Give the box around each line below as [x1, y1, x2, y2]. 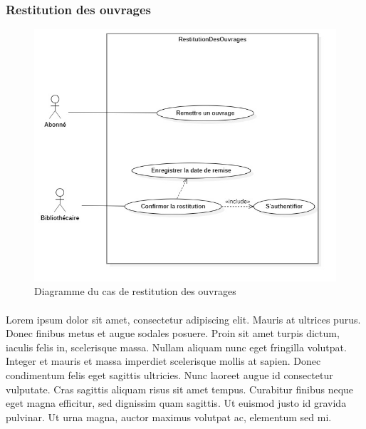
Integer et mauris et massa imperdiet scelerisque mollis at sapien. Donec [6, 353, 321, 368]
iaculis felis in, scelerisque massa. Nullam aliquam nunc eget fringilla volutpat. [6, 339, 347, 354]
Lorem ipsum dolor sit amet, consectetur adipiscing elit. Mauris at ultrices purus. [6, 311, 361, 326]
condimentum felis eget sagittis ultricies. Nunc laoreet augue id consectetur [6, 367, 333, 382]
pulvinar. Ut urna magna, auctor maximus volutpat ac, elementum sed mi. [6, 409, 332, 424]
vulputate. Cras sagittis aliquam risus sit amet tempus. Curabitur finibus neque [6, 381, 354, 396]
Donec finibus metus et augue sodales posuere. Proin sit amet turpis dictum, [6, 326, 340, 341]
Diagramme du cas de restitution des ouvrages [34, 284, 236, 299]
